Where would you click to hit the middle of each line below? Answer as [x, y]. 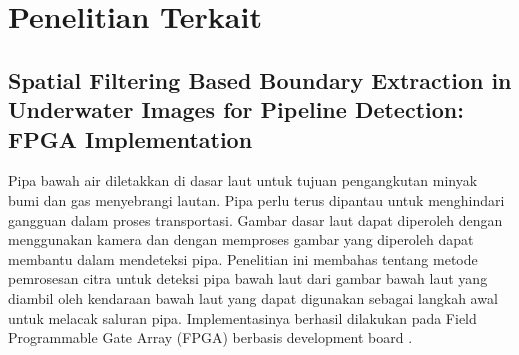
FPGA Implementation [130, 138]
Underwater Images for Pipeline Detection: [236, 109]
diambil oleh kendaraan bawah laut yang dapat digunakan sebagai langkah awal [253, 297]
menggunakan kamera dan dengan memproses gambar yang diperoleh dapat [241, 239]
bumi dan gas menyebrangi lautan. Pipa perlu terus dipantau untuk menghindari [256, 199]
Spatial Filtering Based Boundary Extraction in [260, 79]
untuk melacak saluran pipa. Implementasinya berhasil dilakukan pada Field [242, 317]
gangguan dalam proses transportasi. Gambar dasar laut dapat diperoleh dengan [255, 219]
